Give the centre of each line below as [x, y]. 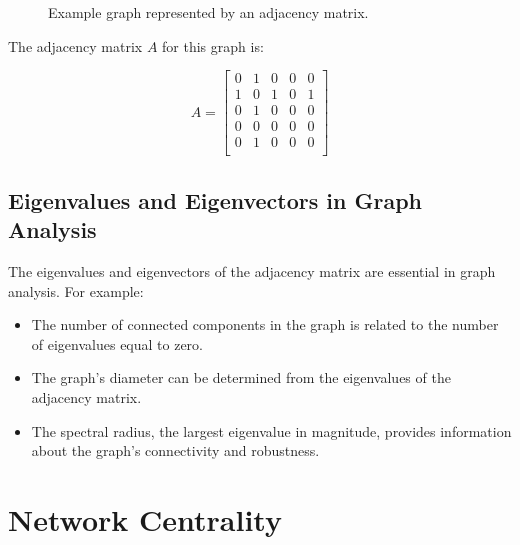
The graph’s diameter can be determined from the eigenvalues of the [241, 377]
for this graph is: [213, 45]
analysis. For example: [76, 290]
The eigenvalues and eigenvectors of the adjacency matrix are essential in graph [252, 270]
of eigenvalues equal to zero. [117, 343]
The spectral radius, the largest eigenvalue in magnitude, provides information [271, 430]
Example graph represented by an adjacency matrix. [208, 12]
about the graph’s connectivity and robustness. [175, 450]
